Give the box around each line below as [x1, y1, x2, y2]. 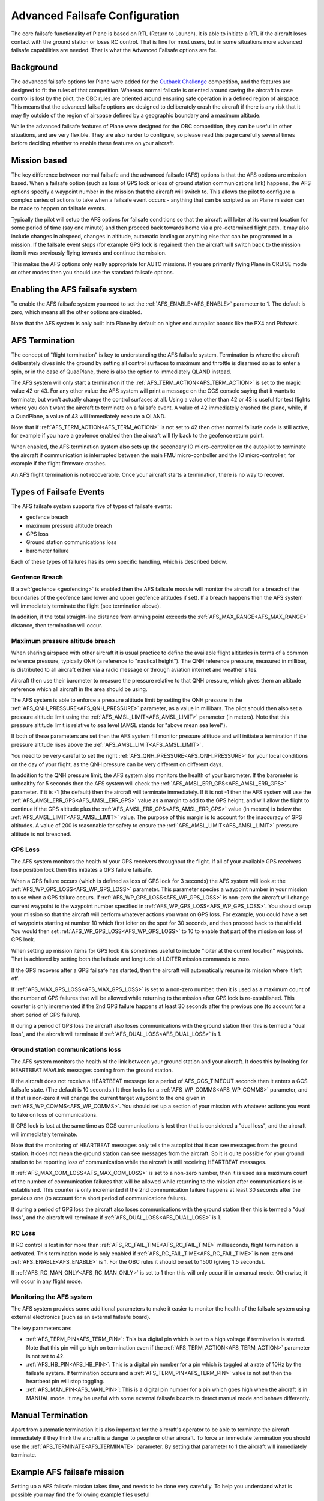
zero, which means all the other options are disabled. [11, 309, 142, 316]
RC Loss [11, 1228, 36, 1237]
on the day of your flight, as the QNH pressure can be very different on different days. [11, 760, 223, 768]
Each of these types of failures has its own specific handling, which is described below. [11, 558, 227, 566]
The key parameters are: [11, 1324, 72, 1332]
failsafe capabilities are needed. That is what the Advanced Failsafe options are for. [11, 47, 217, 54]
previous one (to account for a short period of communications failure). [11, 1195, 187, 1202]
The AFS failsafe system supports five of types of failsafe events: [11, 502, 173, 510]
